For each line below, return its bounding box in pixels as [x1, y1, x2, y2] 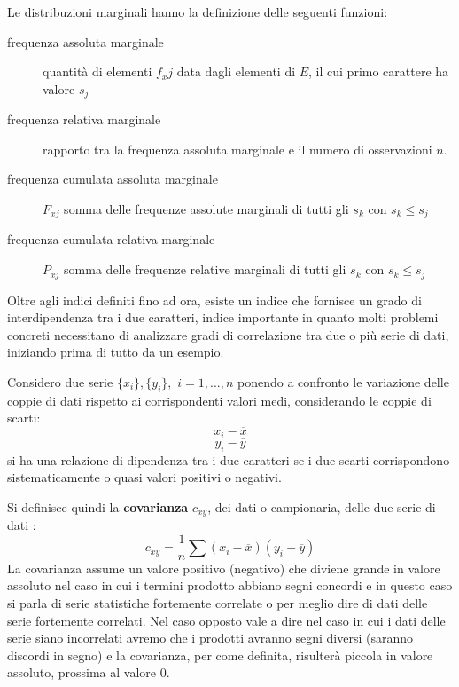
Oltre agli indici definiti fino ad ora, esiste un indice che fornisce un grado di [7, 290, 422, 309]
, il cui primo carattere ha [308, 62, 449, 81]
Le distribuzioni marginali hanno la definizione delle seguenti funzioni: [7, 3, 388, 20]
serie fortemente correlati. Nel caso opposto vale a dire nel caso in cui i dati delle [7, 611, 446, 629]
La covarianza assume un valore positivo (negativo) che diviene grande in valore [7, 558, 440, 577]
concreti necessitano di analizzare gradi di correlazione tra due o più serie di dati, [7, 325, 449, 343]
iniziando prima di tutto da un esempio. [7, 343, 224, 361]
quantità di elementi [43, 62, 152, 81]
